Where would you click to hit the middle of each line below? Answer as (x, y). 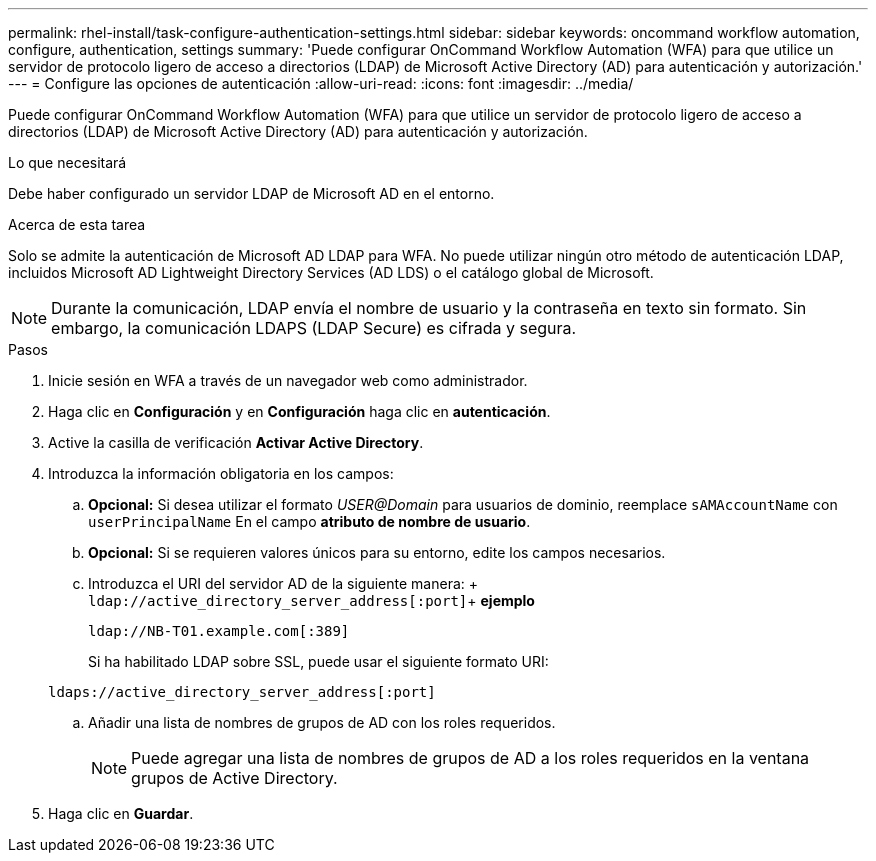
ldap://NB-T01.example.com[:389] (219, 631)
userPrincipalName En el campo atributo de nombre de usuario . (309, 521)
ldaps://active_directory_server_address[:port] (242, 692)
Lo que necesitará (67, 162)
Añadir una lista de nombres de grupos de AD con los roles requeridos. (322, 722)
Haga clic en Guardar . (121, 813)
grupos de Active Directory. (234, 778)
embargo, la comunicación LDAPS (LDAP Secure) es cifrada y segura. (314, 328)
